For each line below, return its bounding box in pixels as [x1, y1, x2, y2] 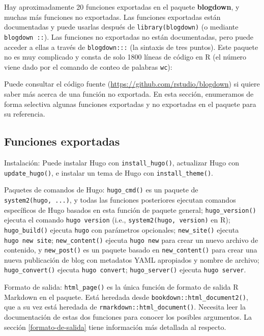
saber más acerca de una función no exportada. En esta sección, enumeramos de [4, 89, 254, 99]
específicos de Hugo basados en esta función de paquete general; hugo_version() [4, 204, 256, 215]
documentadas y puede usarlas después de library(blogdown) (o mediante [4, 21, 239, 32]
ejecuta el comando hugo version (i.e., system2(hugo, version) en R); [4, 214, 230, 225]
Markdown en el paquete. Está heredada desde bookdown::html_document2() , [4, 291, 248, 302]
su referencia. [4, 108, 45, 119]
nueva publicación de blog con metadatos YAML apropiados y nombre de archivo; [4, 254, 259, 265]
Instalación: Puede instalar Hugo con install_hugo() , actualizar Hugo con [4, 157, 239, 167]
